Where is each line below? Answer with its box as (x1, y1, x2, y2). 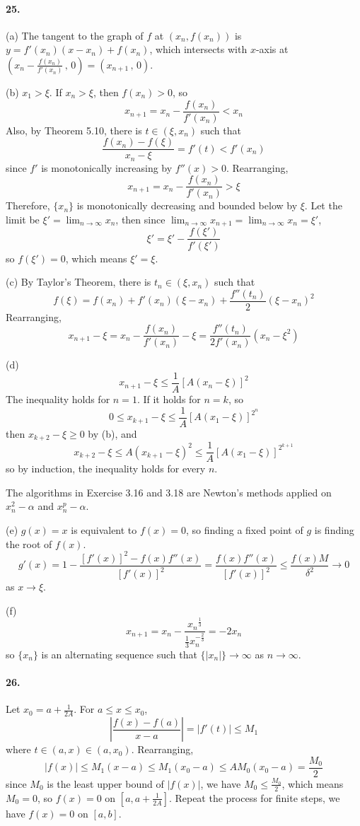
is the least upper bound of (47, 776, 164, 791)
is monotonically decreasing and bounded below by (76, 198, 298, 213)
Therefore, (6, 198, 50, 213)
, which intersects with (149, 42, 248, 57)
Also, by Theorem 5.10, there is (6, 122, 142, 137)
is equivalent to (71, 523, 137, 537)
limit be (6, 212, 40, 226)
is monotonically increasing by (41, 160, 173, 175)
